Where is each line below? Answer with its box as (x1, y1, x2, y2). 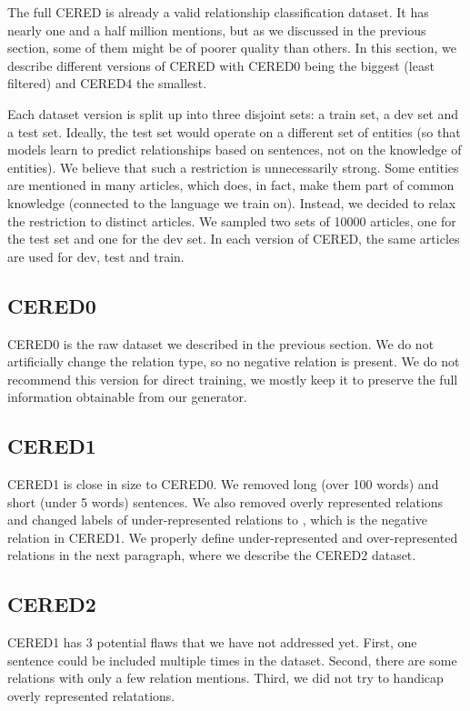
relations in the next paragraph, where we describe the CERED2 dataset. (7, 546, 416, 565)
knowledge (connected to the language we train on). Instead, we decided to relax (7, 193, 456, 212)
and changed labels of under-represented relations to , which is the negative (7, 510, 428, 529)
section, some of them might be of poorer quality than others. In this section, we (7, 38, 456, 57)
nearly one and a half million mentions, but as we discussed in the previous (7, 20, 426, 39)
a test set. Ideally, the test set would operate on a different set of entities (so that (7, 122, 461, 141)
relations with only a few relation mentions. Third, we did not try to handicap (7, 668, 444, 687)
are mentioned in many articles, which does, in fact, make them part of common (7, 175, 455, 195)
